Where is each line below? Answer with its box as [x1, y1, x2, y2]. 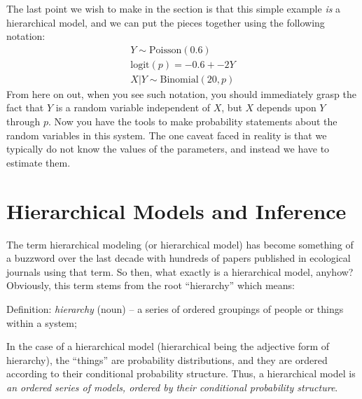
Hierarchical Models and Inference [6, 196, 347, 225]
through [6, 114, 41, 129]
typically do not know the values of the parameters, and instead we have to [6, 141, 330, 156]
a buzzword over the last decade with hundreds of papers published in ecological [6, 251, 351, 265]
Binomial [160, 74, 199, 85]
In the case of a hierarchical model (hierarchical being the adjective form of [6, 339, 330, 353]
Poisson [149, 45, 182, 55]
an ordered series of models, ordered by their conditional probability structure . [6, 379, 338, 394]
